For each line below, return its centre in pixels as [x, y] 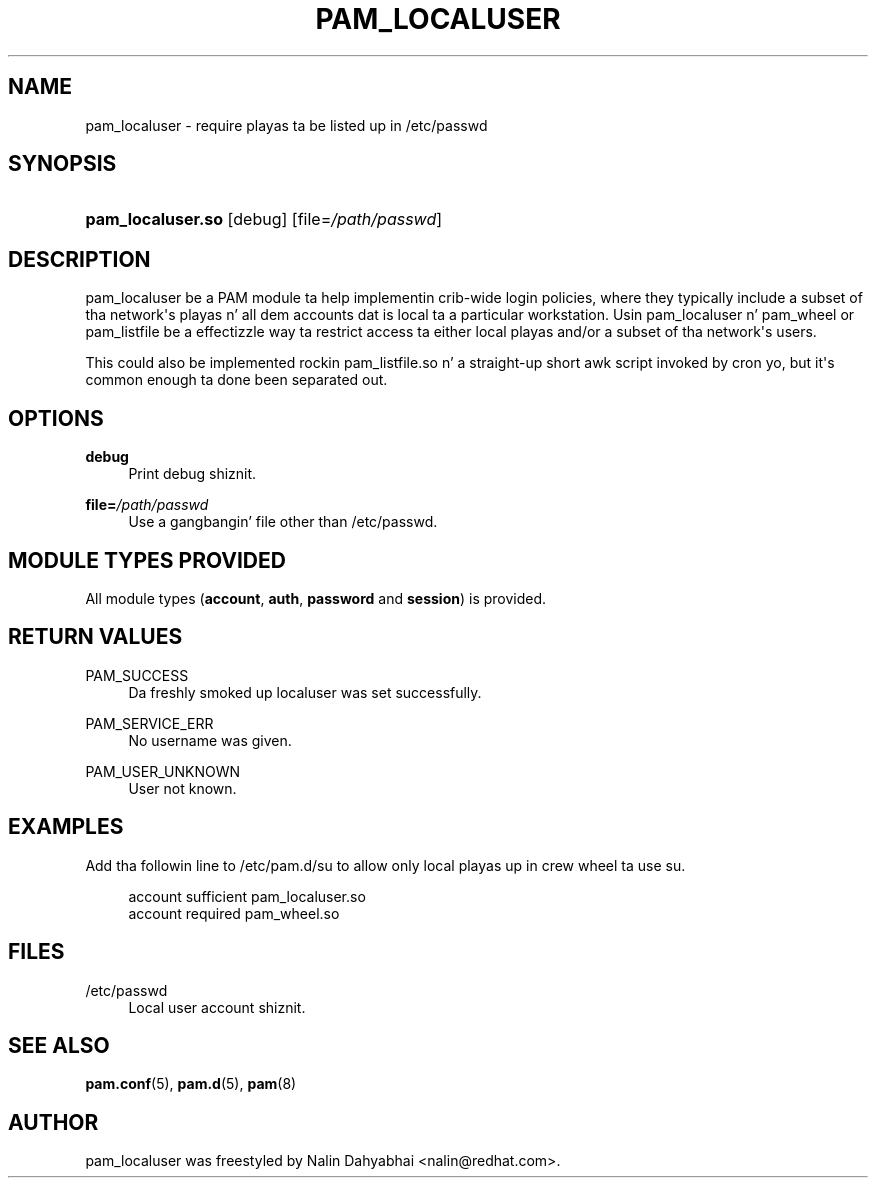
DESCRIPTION [79, 259]
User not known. [182, 788]
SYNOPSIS [62, 164]
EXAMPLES [66, 827]
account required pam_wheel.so [234, 913]
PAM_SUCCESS [137, 675]
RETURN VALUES [95, 637]
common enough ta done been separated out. [236, 380]
